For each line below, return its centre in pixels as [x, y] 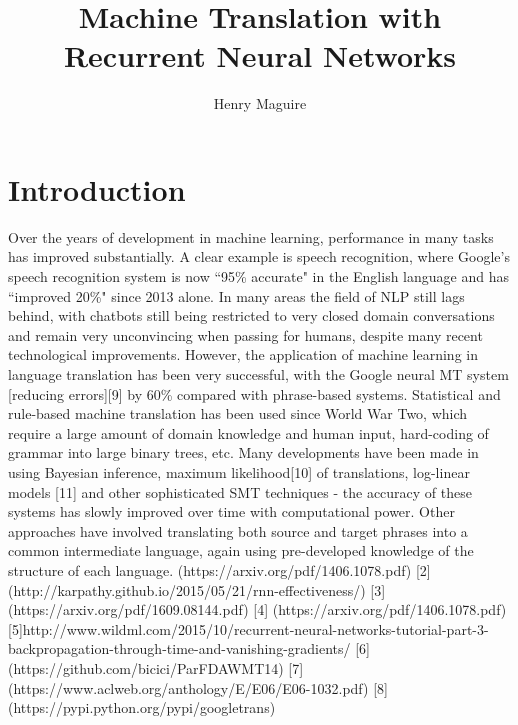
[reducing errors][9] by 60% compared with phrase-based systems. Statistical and [254, 393]
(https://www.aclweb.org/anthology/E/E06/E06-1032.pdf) [188, 687]
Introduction [97, 188]
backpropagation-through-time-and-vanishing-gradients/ [179, 648]
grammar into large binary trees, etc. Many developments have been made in [243, 452]
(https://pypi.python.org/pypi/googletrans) [142, 707]
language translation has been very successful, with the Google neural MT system [258, 374]
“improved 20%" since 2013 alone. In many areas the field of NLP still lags [236, 295]
